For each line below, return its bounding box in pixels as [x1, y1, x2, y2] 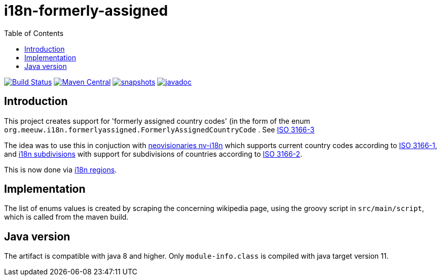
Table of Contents [4, 28, 64, 38]
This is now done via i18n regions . [4, 165, 117, 174]
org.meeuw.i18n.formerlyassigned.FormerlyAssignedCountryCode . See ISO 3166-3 [4, 125, 315, 134]
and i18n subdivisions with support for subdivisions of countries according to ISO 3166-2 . [4, 149, 303, 158]
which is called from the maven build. [4, 213, 129, 222]
